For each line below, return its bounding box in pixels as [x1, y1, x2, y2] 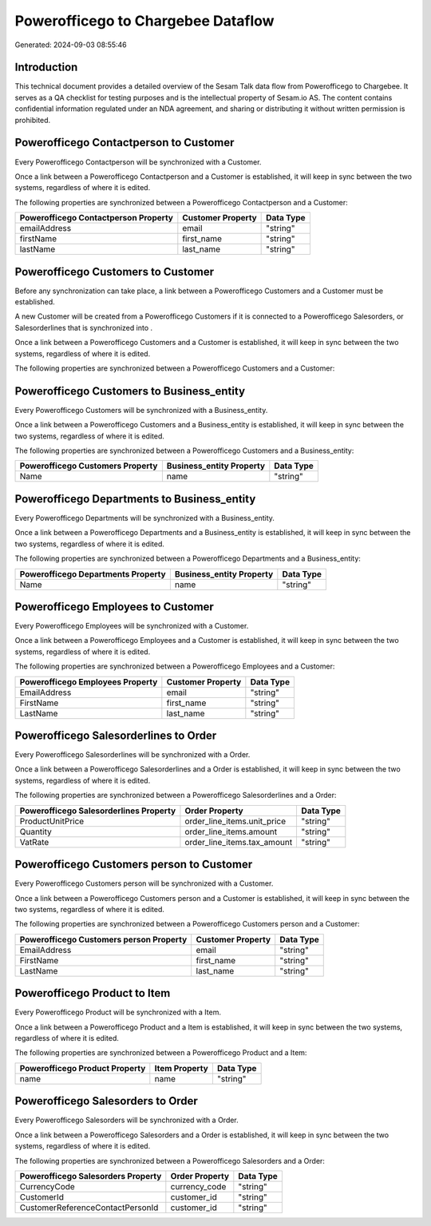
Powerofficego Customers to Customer [14, 264, 215, 279]
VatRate [19, 836, 49, 847]
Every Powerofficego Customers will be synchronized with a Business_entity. [14, 405, 268, 415]
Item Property [154, 1062, 209, 1073]
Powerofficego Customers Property [19, 460, 158, 471]
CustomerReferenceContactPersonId [19, 1202, 159, 1213]
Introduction [14, 61, 78, 74]
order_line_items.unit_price [184, 815, 287, 827]
